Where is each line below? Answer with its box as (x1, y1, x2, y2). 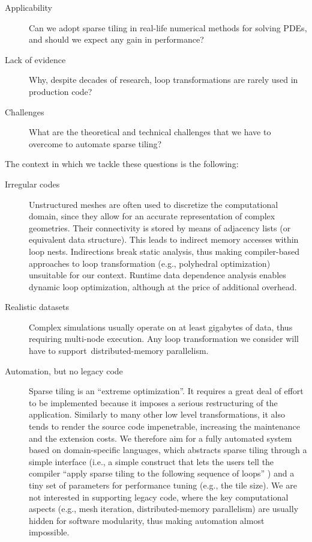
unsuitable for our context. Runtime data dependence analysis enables (29, 269, 286, 281)
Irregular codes (5, 177, 60, 190)
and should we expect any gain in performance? (29, 33, 204, 46)
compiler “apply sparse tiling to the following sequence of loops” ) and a (29, 467, 295, 480)
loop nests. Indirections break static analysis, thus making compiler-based (29, 245, 300, 257)
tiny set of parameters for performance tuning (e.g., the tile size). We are (29, 479, 297, 491)
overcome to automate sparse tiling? (29, 137, 162, 150)
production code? (29, 85, 92, 97)
